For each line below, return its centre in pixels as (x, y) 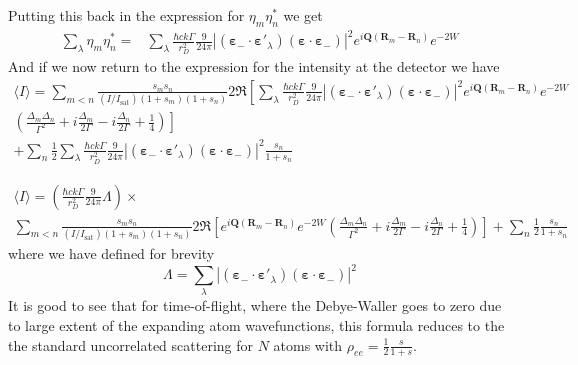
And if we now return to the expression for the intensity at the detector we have (254, 66)
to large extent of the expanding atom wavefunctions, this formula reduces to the (256, 324)
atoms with (308, 344)
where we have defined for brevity (111, 252)
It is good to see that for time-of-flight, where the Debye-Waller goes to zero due (255, 305)
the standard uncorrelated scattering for (130, 344)
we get (303, 15)
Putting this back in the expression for (126, 15)
